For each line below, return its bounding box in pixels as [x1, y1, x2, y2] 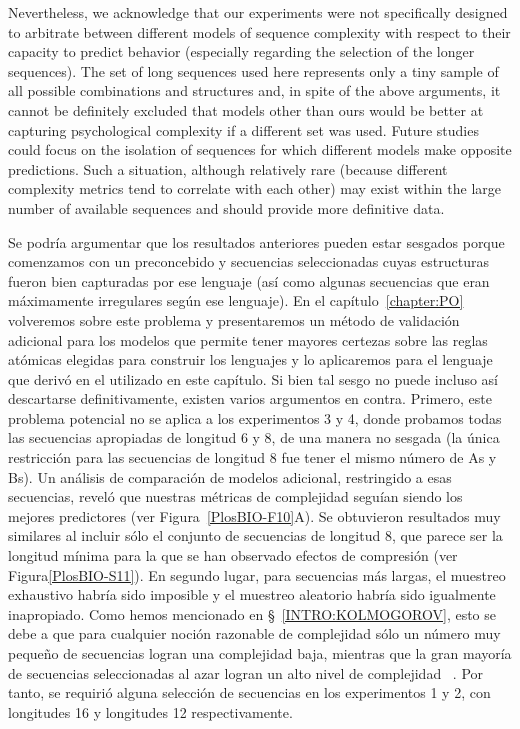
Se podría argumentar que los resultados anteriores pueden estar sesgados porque [8, 231, 505, 252]
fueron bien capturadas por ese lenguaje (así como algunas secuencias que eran [8, 270, 490, 291]
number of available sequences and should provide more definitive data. [8, 197, 445, 218]
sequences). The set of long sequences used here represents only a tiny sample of [8, 60, 499, 81]
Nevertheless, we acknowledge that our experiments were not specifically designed [8, 2, 508, 22]
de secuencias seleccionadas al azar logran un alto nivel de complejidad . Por [8, 662, 484, 683]
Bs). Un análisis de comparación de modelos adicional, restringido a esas [8, 466, 452, 487]
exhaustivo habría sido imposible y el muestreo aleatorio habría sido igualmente [8, 584, 496, 605]
